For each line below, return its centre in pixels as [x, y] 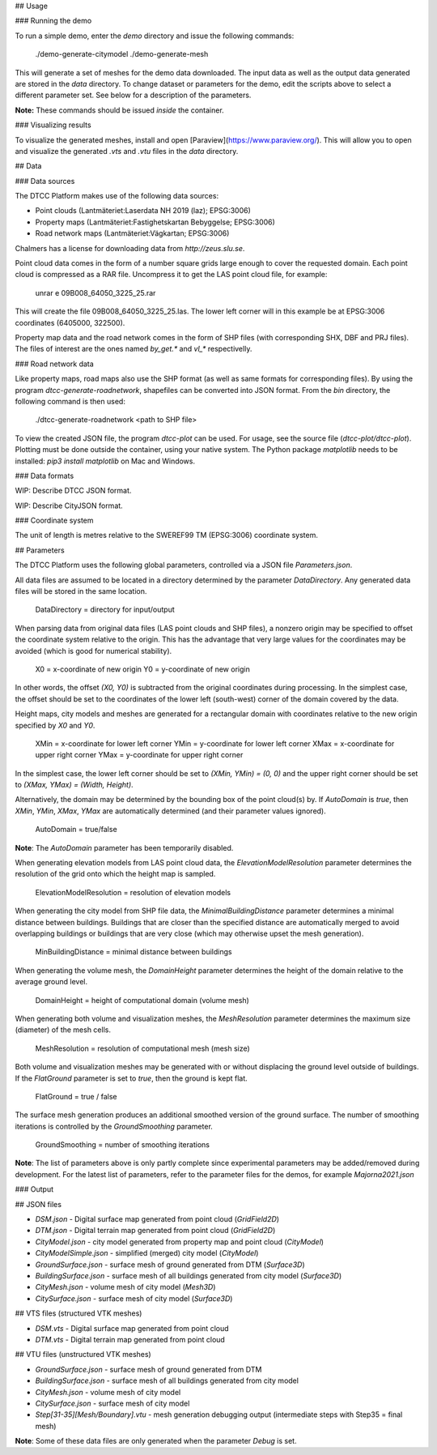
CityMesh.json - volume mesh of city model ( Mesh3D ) [125, 1287]
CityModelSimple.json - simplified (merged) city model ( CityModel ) [147, 1253]
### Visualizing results [53, 125]
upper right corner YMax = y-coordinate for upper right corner [139, 755]
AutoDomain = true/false [76, 830]
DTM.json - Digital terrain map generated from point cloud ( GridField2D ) [155, 1231]
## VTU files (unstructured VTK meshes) [83, 1355]
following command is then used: [70, 401]
